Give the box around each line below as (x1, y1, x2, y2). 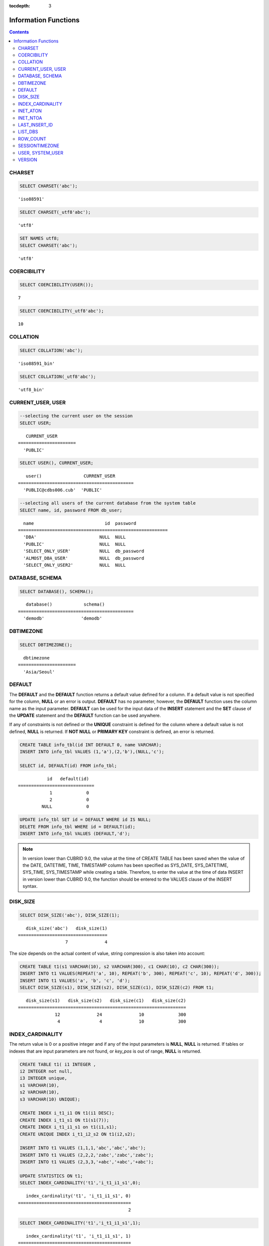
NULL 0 (41, 804, 89, 809)
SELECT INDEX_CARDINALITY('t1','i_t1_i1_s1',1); (19, 1220, 141, 1226)
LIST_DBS (18, 129, 38, 135)
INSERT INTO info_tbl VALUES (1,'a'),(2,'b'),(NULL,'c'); (19, 749, 164, 755)
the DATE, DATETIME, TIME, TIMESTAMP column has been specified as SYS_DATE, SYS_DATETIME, (22, 862, 229, 868)
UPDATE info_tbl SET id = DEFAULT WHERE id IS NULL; (19, 817, 151, 822)
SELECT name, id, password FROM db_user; (19, 507, 123, 513)
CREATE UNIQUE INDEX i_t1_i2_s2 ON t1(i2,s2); (19, 1131, 135, 1137)
